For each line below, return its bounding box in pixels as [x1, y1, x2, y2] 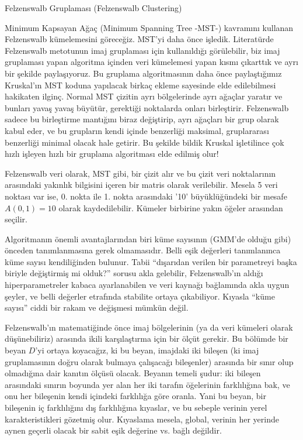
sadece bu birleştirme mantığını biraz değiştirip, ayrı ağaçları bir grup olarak [5, 113, 279, 125]
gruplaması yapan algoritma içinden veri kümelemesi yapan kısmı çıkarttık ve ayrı [5, 56, 298, 68]
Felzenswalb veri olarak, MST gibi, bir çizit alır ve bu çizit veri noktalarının [5, 167, 276, 179]
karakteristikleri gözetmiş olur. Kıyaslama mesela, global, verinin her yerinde [5, 412, 279, 425]
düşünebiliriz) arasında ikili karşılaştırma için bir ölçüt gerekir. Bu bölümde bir [5, 332, 288, 345]
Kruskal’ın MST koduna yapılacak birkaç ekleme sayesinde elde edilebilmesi [5, 78, 276, 91]
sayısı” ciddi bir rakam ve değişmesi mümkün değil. [5, 301, 189, 314]
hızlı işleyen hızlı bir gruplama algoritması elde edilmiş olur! [5, 147, 219, 160]
